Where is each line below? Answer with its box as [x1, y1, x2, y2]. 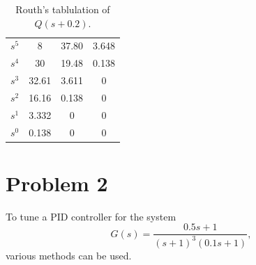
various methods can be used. [6, 248, 132, 262]
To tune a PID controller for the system [6, 209, 176, 223]
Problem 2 [6, 168, 108, 197]
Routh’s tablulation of [15, 2, 110, 16]
